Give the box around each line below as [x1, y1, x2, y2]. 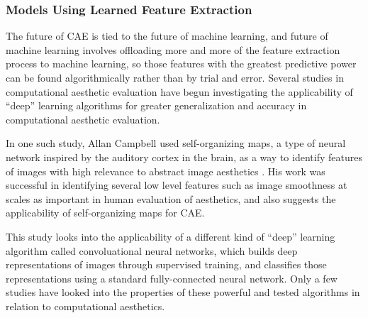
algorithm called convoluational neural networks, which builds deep [6, 243, 298, 258]
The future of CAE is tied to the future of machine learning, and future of [6, 28, 328, 43]
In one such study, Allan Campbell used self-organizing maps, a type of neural [6, 136, 346, 150]
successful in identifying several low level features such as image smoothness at [6, 177, 347, 192]
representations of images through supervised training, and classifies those [6, 257, 327, 272]
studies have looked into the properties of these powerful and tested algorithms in [6, 285, 360, 300]
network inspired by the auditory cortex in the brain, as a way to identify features [6, 149, 362, 164]
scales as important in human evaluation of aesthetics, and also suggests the [6, 191, 336, 206]
